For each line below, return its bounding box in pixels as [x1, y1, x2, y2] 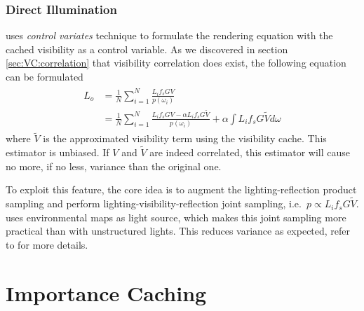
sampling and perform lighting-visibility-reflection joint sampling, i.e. [6, 196, 302, 211]
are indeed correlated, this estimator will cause [149, 145, 351, 160]
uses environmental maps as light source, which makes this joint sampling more [6, 209, 346, 224]
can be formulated [6, 69, 83, 83]
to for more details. [6, 237, 88, 251]
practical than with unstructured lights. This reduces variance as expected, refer [6, 223, 351, 238]
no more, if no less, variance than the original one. [6, 158, 222, 173]
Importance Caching [6, 278, 207, 307]
